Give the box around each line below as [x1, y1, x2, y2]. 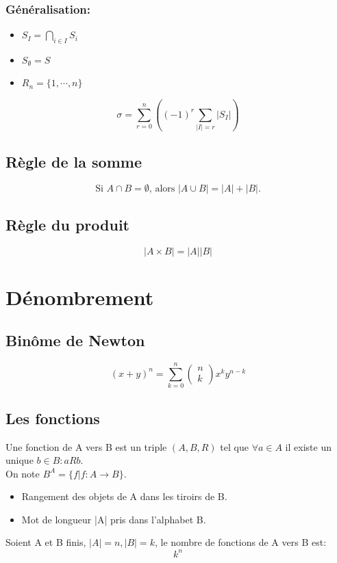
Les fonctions [5, 407, 100, 428]
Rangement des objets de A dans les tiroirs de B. [21, 489, 227, 503]
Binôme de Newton [5, 330, 145, 351]
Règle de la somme [5, 150, 142, 172]
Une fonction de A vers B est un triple [5, 439, 167, 454]
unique [5, 453, 34, 467]
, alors [149, 184, 175, 194]
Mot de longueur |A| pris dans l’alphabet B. [21, 512, 206, 526]
